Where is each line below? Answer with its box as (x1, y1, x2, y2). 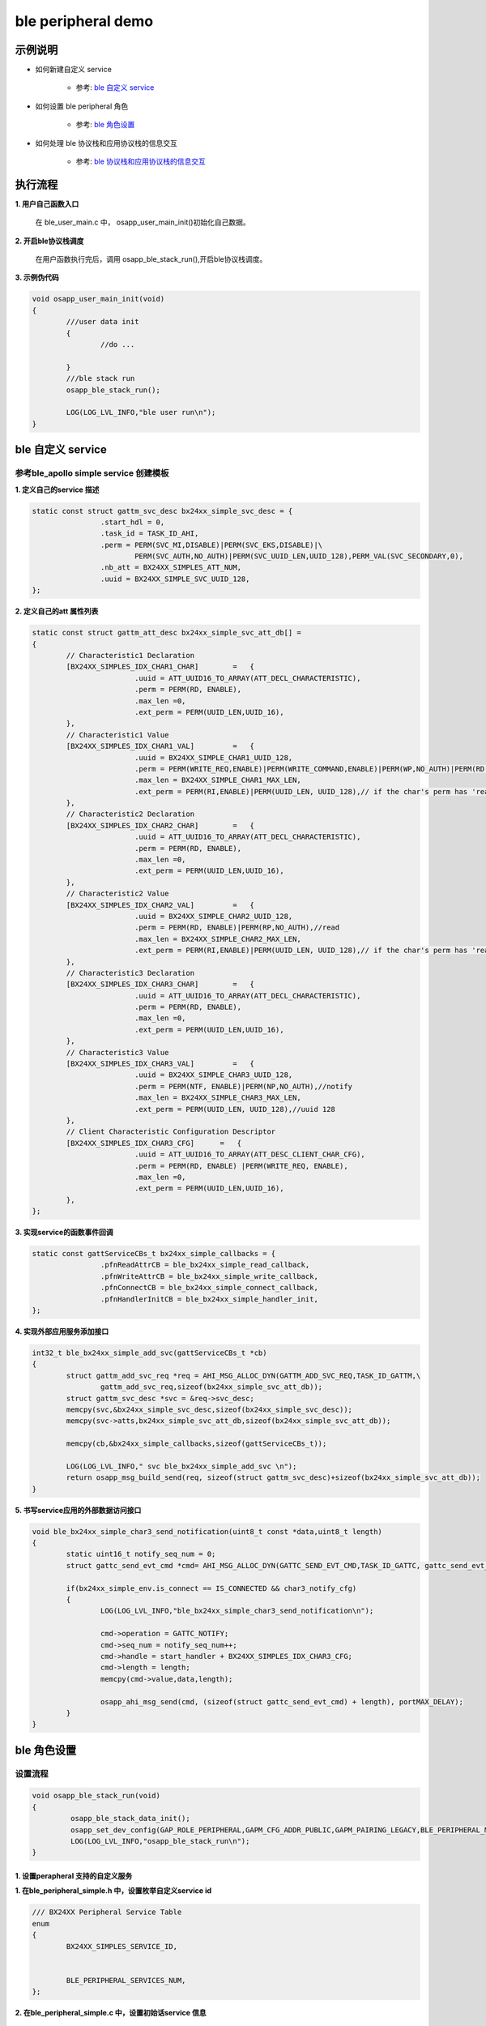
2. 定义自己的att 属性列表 (15, 606, 99, 616)
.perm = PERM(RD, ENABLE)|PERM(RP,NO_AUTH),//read (134, 923, 340, 932)
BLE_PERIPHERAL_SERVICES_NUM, (66, 1976, 186, 1985)
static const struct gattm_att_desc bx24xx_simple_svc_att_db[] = (32, 628, 301, 638)
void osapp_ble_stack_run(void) (32, 1791, 161, 1801)
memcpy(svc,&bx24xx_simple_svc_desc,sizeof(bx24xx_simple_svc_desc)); (66, 1404, 352, 1414)
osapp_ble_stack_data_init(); (70, 1814, 190, 1823)
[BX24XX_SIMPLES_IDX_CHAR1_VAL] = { (66, 742, 254, 751)
